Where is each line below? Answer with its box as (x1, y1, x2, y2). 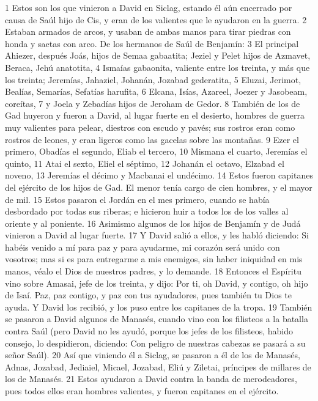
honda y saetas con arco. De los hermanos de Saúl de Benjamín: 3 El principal (5, 37, 299, 50)
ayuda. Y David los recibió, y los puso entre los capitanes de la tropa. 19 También (5, 300, 312, 313)
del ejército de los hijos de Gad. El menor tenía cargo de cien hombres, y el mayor (5, 180, 312, 193)
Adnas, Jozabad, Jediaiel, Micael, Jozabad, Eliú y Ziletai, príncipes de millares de (5, 360, 311, 373)
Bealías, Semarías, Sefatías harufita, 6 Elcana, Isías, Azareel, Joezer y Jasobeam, (5, 85, 308, 98)
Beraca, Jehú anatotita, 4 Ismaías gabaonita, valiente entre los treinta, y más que (5, 61, 310, 73)
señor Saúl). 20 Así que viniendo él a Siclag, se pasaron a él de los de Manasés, (5, 348, 300, 361)
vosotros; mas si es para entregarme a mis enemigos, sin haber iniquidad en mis (5, 252, 303, 265)
